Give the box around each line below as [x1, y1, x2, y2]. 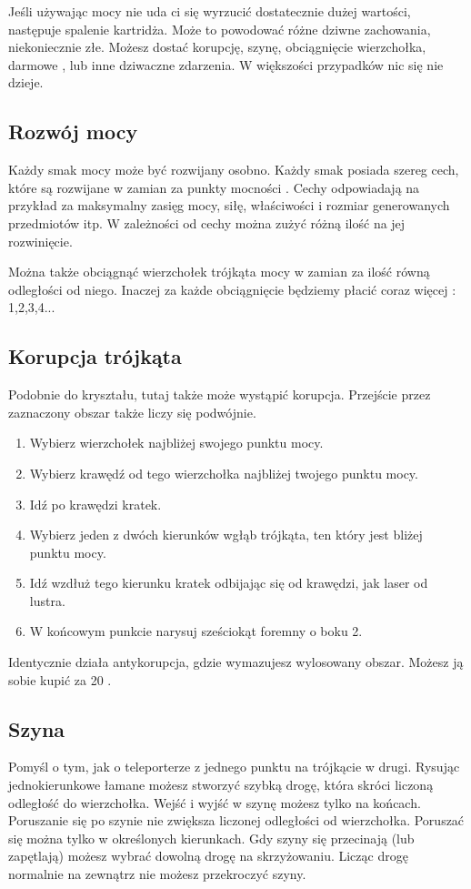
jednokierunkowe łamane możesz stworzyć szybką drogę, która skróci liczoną [8, 775, 434, 794]
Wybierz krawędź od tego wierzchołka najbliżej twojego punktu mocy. [29, 463, 418, 482]
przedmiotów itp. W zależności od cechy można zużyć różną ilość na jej [8, 213, 406, 232]
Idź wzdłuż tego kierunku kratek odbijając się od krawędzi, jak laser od [29, 573, 428, 592]
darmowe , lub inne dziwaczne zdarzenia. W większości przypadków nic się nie [8, 55, 444, 74]
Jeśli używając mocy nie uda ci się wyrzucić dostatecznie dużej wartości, [8, 2, 411, 20]
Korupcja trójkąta [8, 342, 182, 370]
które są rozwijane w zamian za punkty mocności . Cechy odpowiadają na [8, 177, 420, 197]
